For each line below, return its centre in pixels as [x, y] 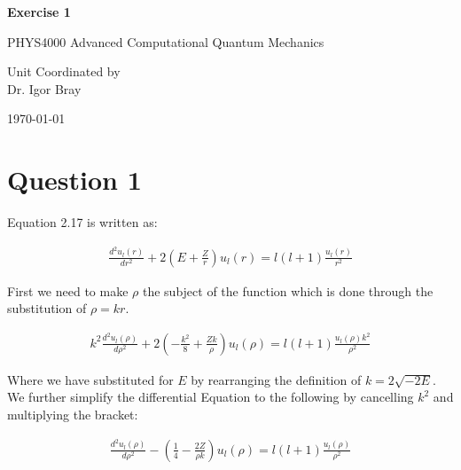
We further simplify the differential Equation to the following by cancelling [211, 397]
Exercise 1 [39, 12]
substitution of [47, 308]
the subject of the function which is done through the [288, 290]
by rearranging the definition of [276, 379]
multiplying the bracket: [73, 415]
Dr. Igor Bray [44, 88]
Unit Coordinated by [64, 71]
